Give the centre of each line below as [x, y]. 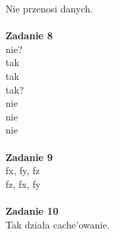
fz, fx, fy [23, 183]
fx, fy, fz [23, 170]
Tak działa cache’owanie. [58, 224]
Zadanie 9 [29, 157]
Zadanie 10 [32, 210]
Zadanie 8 [29, 35]
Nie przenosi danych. [49, 8]
